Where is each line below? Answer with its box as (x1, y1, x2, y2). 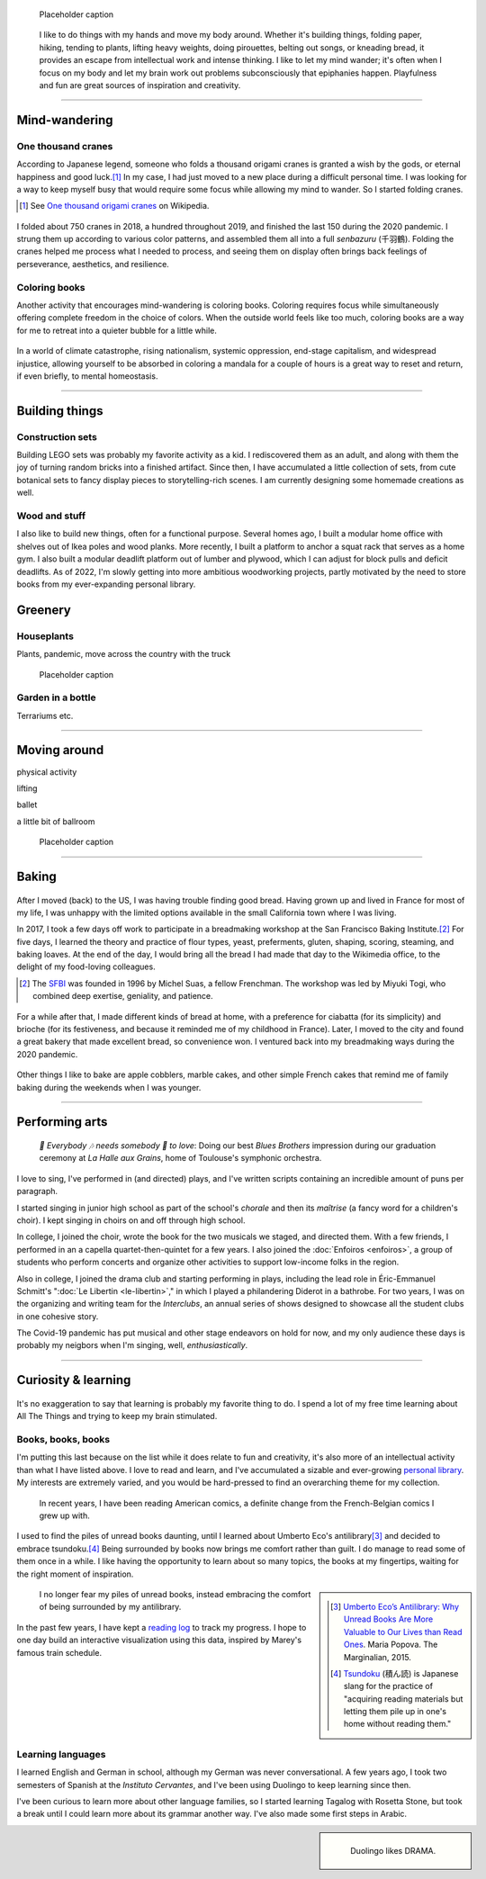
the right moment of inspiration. (16, 1569, 134, 1579)
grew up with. (39, 1510, 90, 1521)
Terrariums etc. (16, 710, 74, 721)
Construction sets (16, 430, 98, 443)
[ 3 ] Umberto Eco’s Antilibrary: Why (329, 1601, 459, 1612)
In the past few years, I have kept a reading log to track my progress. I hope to (16, 1622, 307, 1632)
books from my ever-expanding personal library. (16, 579, 196, 589)
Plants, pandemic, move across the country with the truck (16, 649, 231, 660)
